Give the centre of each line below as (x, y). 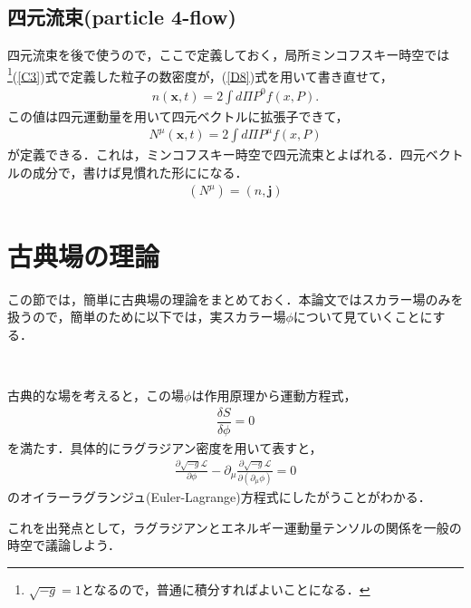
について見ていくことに (363, 317)
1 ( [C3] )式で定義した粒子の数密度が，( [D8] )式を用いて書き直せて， (200, 74)
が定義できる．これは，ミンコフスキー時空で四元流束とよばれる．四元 (216, 154)
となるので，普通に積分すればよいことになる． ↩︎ (226, 589)
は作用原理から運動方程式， (274, 395)
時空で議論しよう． (64, 545)
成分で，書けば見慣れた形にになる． (140, 172)
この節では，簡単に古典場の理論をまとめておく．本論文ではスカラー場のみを (235, 299)
